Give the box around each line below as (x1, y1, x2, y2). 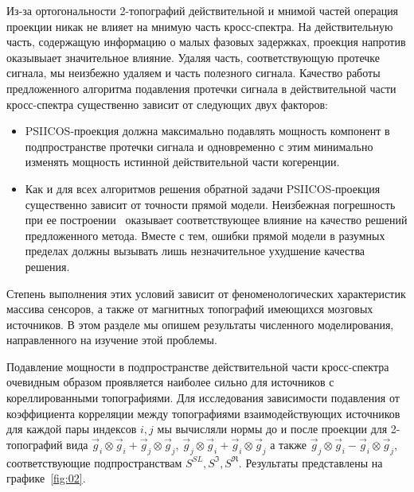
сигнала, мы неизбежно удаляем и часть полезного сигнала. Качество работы (6, 64, 381, 81)
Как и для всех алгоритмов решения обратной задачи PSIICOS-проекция (25, 180, 381, 196)
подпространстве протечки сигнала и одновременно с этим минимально (25, 138, 373, 154)
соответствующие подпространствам (6, 454, 182, 471)
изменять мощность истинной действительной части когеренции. (25, 153, 340, 170)
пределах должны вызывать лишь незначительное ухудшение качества (25, 242, 365, 259)
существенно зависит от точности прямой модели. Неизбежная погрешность (25, 196, 396, 212)
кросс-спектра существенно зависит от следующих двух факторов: (6, 95, 328, 112)
